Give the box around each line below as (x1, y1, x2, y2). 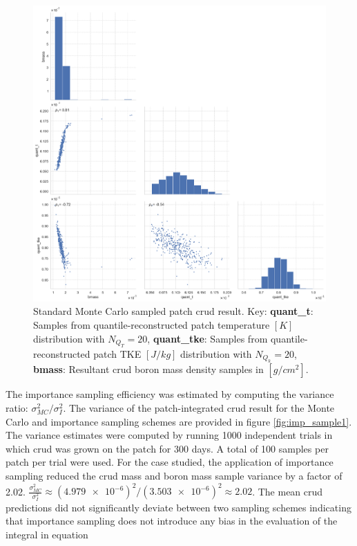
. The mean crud (252, 484, 323, 498)
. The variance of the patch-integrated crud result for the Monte (63, 400, 335, 415)
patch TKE (93, 346, 142, 361)
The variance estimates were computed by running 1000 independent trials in (6, 428, 333, 442)
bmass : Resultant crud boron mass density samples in (33, 362, 264, 376)
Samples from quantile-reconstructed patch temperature (33, 317, 270, 331)
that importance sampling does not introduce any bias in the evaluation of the (6, 513, 338, 528)
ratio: (6, 400, 28, 415)
